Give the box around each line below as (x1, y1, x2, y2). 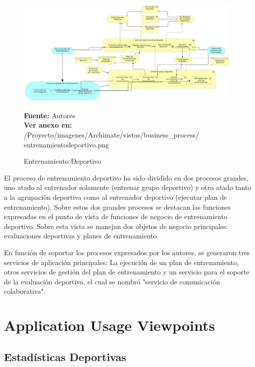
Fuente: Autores (24, 110, 75, 120)
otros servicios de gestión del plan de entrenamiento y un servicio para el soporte (4, 267, 250, 277)
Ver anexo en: (24, 120, 72, 130)
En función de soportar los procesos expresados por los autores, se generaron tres (4, 247, 250, 258)
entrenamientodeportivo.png (24, 139, 109, 149)
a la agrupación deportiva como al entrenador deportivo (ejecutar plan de (4, 192, 227, 202)
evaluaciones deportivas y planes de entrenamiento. (4, 230, 159, 241)
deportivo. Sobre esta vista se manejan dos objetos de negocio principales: (4, 221, 228, 231)
